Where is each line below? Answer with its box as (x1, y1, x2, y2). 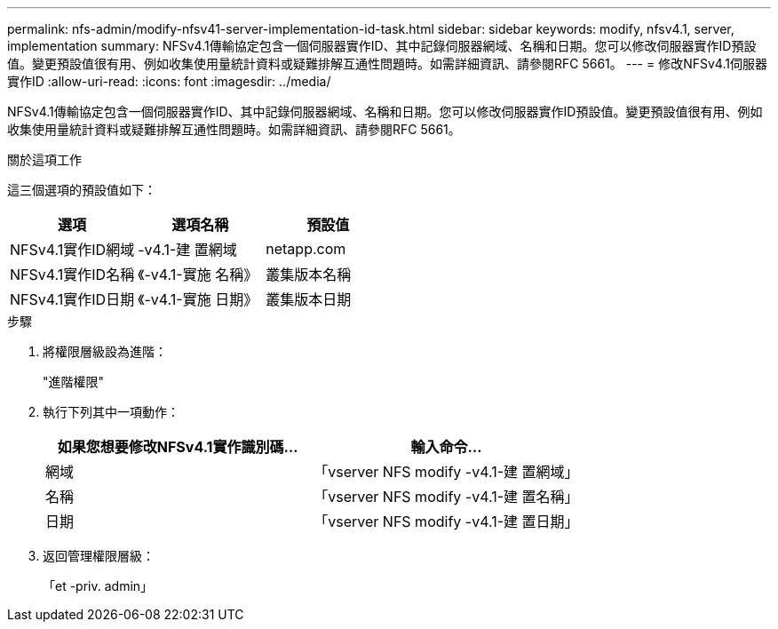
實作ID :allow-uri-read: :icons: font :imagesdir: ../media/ (7, 74, 331, 89)
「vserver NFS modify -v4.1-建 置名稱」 (314, 488, 579, 506)
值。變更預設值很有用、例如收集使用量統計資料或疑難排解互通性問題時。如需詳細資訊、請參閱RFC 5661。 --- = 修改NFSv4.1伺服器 (7, 56, 767, 71)
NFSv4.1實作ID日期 (10, 291, 135, 308)
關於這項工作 (7, 152, 82, 167)
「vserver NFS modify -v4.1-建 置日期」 (314, 513, 579, 530)
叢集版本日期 (266, 291, 352, 308)
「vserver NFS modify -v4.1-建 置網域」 (314, 463, 579, 481)
